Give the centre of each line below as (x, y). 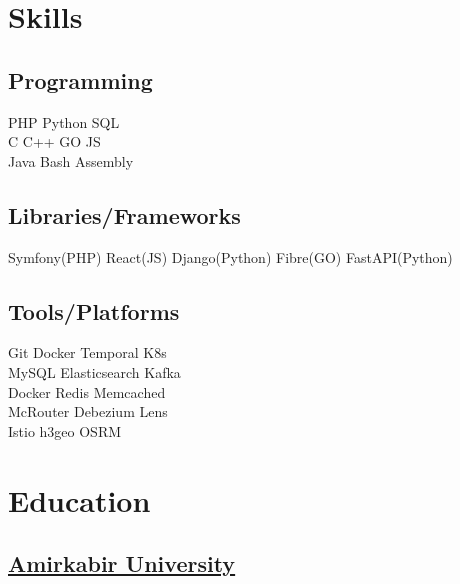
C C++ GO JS (54, 141)
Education (79, 499)
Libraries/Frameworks (124, 214)
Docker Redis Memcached (87, 391)
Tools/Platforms (94, 310)
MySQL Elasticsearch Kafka (94, 371)
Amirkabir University (122, 563)
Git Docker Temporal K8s (87, 352)
